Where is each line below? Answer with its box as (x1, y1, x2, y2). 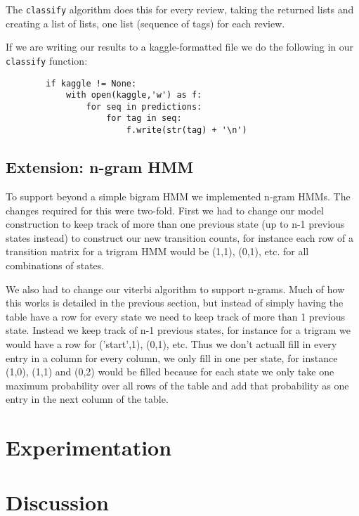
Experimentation (6, 433, 172, 462)
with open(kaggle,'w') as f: (65, 90, 202, 101)
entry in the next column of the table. (6, 392, 169, 406)
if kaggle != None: (46, 78, 137, 89)
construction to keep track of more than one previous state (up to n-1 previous (6, 217, 345, 231)
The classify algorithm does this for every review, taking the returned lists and (6, 2, 354, 16)
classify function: (6, 53, 88, 67)
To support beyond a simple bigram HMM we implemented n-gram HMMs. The (6, 188, 351, 203)
